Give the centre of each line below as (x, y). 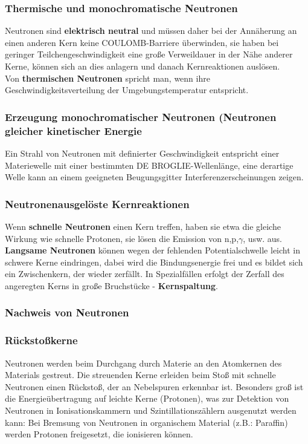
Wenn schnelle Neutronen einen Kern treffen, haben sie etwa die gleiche (143, 226)
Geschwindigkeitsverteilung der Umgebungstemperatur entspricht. (127, 90)
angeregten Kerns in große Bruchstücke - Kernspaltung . (111, 285)
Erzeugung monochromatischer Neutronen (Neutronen (141, 116)
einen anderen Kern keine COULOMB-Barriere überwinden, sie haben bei (142, 42)
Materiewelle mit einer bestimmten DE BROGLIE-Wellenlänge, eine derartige (149, 165)
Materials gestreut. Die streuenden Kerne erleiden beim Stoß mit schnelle (140, 375)
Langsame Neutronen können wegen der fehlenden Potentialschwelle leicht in (152, 250)
